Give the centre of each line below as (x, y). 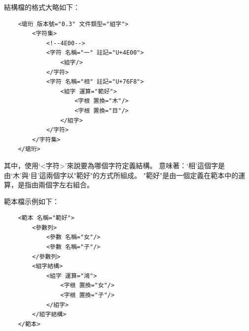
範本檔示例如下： (32, 201)
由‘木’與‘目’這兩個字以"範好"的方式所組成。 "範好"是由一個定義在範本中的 (121, 175)
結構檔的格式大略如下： (42, 7)
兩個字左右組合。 (66, 185)
